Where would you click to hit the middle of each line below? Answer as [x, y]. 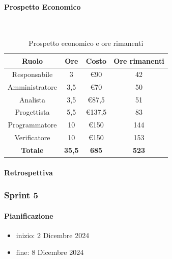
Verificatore [32, 137]
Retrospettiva [28, 172]
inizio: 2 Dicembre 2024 [53, 235]
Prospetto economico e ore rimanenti [86, 43]
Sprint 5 [21, 195]
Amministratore [32, 86]
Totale [32, 150]
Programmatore [32, 125]
